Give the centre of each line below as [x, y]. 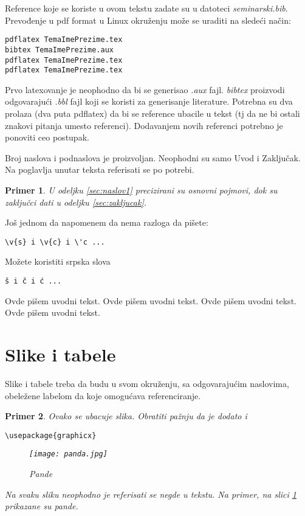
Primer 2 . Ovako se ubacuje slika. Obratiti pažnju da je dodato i [126, 416]
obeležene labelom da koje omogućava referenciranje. [103, 395]
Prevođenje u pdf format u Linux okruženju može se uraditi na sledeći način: [148, 20]
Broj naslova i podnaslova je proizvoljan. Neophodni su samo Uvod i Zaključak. [153, 157]
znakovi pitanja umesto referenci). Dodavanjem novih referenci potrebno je [144, 125]
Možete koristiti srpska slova [58, 261]
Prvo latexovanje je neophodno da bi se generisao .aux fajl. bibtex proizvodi [145, 89]
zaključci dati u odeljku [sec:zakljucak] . [76, 202]
